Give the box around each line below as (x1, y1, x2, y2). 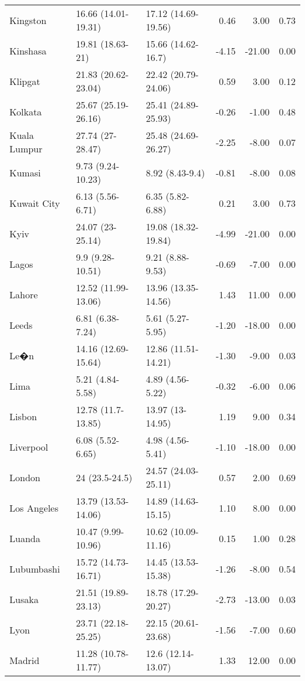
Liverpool (9, 440, 49, 454)
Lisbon (9, 409, 37, 423)
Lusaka (9, 592, 39, 606)
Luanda (9, 531, 40, 545)
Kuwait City (9, 196, 60, 210)
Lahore (9, 287, 38, 301)
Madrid (9, 653, 40, 667)
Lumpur (9, 142, 43, 155)
